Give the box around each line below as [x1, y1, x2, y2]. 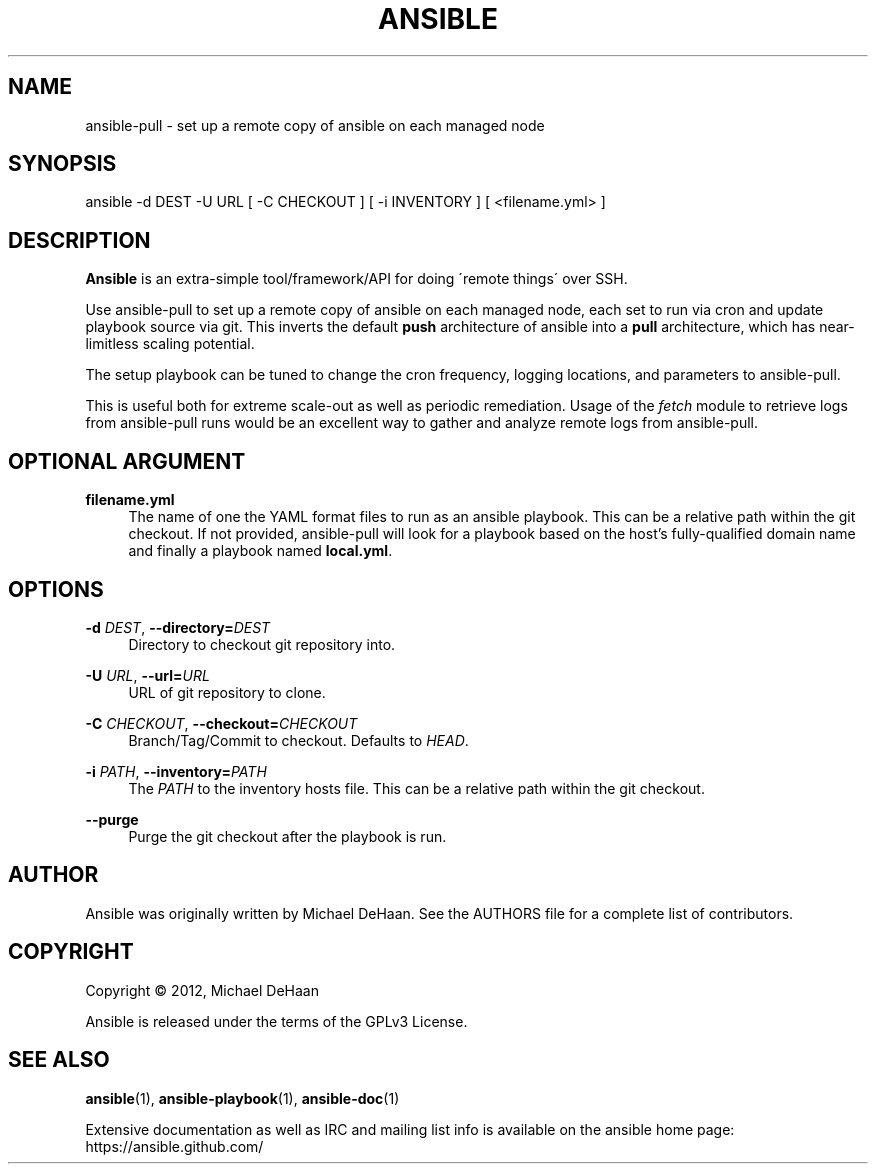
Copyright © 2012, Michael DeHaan [85, 981, 319, 999]
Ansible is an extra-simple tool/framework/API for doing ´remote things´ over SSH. [85, 270, 628, 288]
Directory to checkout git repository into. [128, 635, 396, 653]
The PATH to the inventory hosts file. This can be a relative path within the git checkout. [128, 779, 705, 797]
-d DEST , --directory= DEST [85, 618, 271, 636]
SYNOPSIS [8, 151, 117, 177]
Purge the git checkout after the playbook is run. [128, 827, 447, 845]
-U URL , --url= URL [85, 666, 210, 684]
